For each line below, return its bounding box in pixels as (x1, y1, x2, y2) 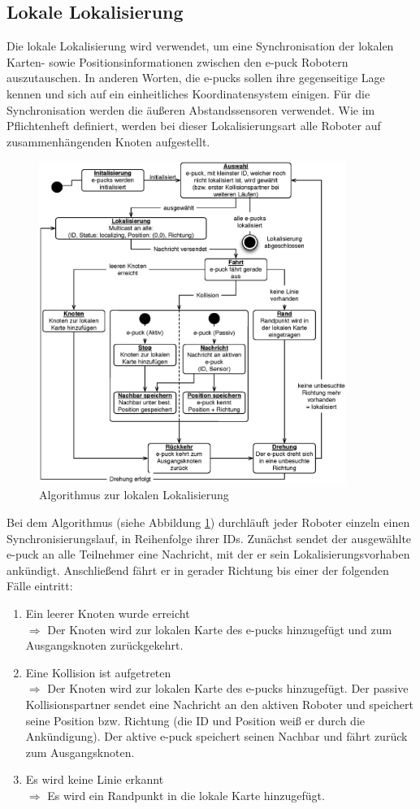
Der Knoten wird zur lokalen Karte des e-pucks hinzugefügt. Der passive (47, 680, 409, 697)
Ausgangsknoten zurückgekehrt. (25, 637, 184, 654)
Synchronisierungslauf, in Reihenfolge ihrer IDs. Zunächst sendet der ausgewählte (6, 529, 412, 546)
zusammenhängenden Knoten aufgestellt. (6, 133, 210, 150)
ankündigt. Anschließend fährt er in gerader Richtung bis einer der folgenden (6, 561, 389, 578)
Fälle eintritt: (6, 577, 73, 594)
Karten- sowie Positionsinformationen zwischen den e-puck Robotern (6, 53, 349, 70)
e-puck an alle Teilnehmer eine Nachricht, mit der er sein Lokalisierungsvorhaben (6, 546, 410, 563)
